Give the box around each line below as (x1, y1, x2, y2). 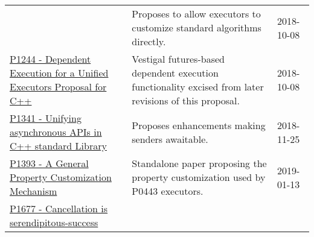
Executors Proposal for (10, 80, 107, 93)
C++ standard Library (10, 139, 107, 153)
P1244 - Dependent (10, 52, 91, 66)
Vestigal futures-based (132, 52, 225, 66)
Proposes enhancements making (132, 118, 266, 132)
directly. (132, 34, 166, 48)
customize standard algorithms (132, 21, 261, 34)
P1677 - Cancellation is (10, 201, 108, 215)
